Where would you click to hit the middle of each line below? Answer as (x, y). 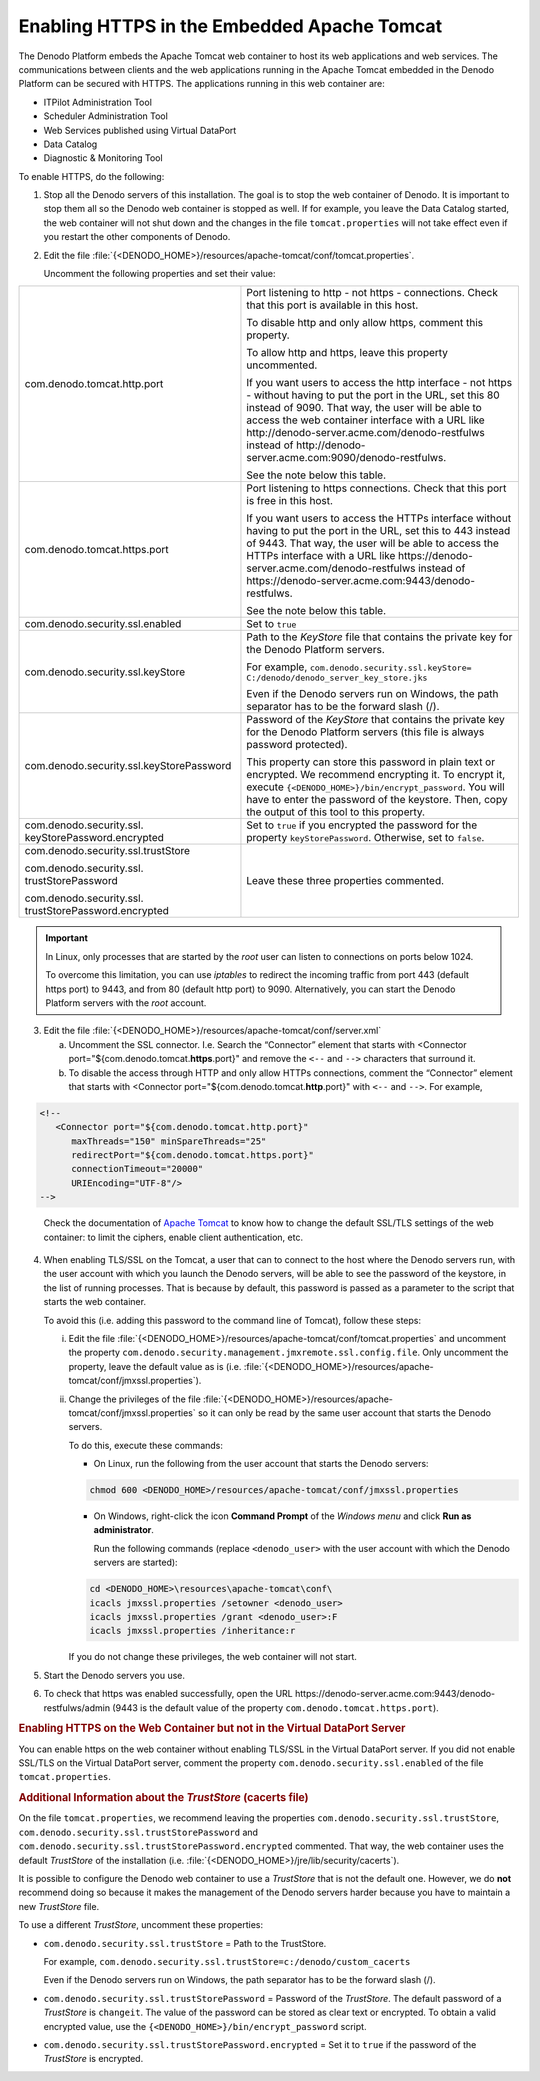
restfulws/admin (76, 1707)
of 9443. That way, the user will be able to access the (373, 543)
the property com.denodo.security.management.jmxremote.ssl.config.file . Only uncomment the (288, 1352)
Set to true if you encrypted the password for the (362, 825)
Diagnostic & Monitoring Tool (103, 158)
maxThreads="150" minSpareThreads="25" (169, 1141)
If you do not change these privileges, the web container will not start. (212, 1657)
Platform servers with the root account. (126, 1002)
